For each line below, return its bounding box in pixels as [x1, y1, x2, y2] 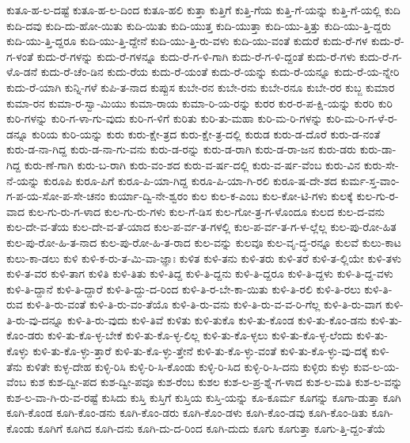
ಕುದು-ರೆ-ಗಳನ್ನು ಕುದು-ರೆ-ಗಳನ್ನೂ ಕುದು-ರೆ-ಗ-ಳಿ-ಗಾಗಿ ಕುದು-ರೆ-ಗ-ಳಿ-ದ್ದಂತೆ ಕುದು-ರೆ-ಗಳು [36, 47, 356, 64]
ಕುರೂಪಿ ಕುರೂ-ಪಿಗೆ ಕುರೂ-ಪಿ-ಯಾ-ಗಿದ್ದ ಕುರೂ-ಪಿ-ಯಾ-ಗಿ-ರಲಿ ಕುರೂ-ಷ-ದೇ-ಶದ [43, 172, 337, 188]
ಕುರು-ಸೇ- [363, 156, 399, 172]
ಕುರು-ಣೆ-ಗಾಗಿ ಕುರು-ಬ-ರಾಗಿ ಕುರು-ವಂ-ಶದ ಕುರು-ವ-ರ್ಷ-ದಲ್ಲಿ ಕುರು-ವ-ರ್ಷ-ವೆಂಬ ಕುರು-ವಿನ [24, 156, 361, 172]
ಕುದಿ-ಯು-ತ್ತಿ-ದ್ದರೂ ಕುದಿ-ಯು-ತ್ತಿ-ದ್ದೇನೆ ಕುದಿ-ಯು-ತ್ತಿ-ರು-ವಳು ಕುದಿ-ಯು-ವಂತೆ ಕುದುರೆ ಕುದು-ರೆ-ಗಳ [6, 32, 368, 49]
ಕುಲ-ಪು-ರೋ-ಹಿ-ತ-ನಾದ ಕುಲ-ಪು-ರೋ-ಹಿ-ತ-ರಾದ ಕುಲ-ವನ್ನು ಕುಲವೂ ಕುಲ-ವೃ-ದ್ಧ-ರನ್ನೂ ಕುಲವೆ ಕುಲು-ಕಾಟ [6, 233, 401, 250]
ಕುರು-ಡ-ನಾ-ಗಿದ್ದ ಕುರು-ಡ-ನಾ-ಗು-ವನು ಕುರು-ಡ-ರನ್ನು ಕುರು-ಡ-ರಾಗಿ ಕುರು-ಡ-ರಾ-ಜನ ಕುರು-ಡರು [6, 141, 357, 157]
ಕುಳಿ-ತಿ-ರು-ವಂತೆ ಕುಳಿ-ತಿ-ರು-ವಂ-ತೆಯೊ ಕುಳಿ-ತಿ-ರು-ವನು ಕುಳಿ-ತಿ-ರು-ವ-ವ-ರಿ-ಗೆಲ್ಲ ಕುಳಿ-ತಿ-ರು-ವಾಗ [26, 296, 382, 312]
